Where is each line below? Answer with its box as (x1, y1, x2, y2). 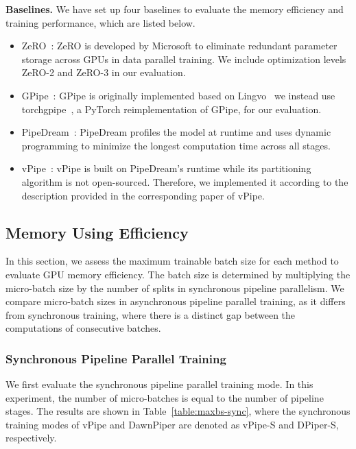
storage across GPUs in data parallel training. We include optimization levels (21, 51, 346, 66)
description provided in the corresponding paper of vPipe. (21, 188, 265, 202)
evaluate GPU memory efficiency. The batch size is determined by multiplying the (5, 267, 351, 281)
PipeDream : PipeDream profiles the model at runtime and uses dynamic (21, 125, 331, 139)
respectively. (5, 430, 57, 445)
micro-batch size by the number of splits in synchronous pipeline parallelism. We (5, 280, 344, 295)
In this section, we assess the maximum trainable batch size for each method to (5, 254, 339, 268)
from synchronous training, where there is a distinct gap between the (5, 307, 296, 321)
